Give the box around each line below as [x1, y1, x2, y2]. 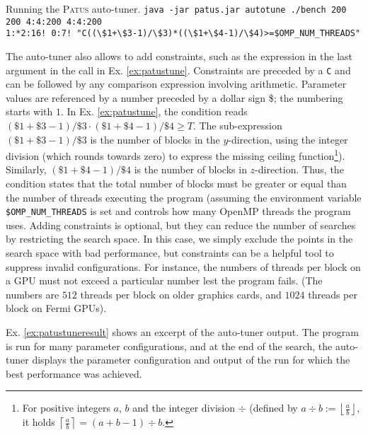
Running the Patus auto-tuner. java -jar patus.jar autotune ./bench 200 [6, 1, 347, 16]
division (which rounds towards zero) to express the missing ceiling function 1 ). [6, 146, 345, 163]
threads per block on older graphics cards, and [80, 286, 282, 301]
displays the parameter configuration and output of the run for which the [32, 352, 350, 367]
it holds [22, 414, 55, 429]
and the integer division [132, 400, 236, 415]
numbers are [6, 286, 59, 301]
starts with [6, 104, 53, 119]
